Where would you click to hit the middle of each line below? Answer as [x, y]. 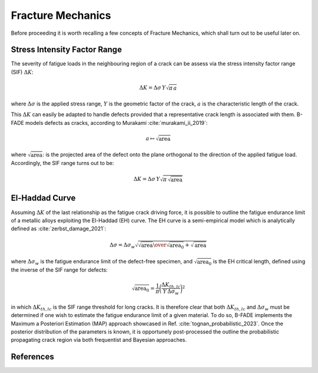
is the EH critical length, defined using [259, 262]
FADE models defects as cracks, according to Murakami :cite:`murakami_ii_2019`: [109, 123]
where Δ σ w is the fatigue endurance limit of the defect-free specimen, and [102, 262]
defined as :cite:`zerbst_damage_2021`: [58, 229]
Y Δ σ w [171, 292]
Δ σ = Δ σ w [122, 246]
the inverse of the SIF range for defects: [59, 270]
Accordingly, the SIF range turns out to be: [62, 163]
